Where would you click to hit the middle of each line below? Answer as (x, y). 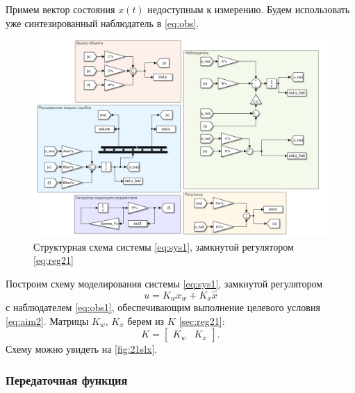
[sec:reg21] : (202, 320)
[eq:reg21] (53, 260)
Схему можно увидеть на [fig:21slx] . (82, 349)
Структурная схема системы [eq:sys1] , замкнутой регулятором (164, 246)
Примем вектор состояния (60, 9)
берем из (146, 320)
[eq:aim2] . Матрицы (47, 320)
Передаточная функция (67, 379)
